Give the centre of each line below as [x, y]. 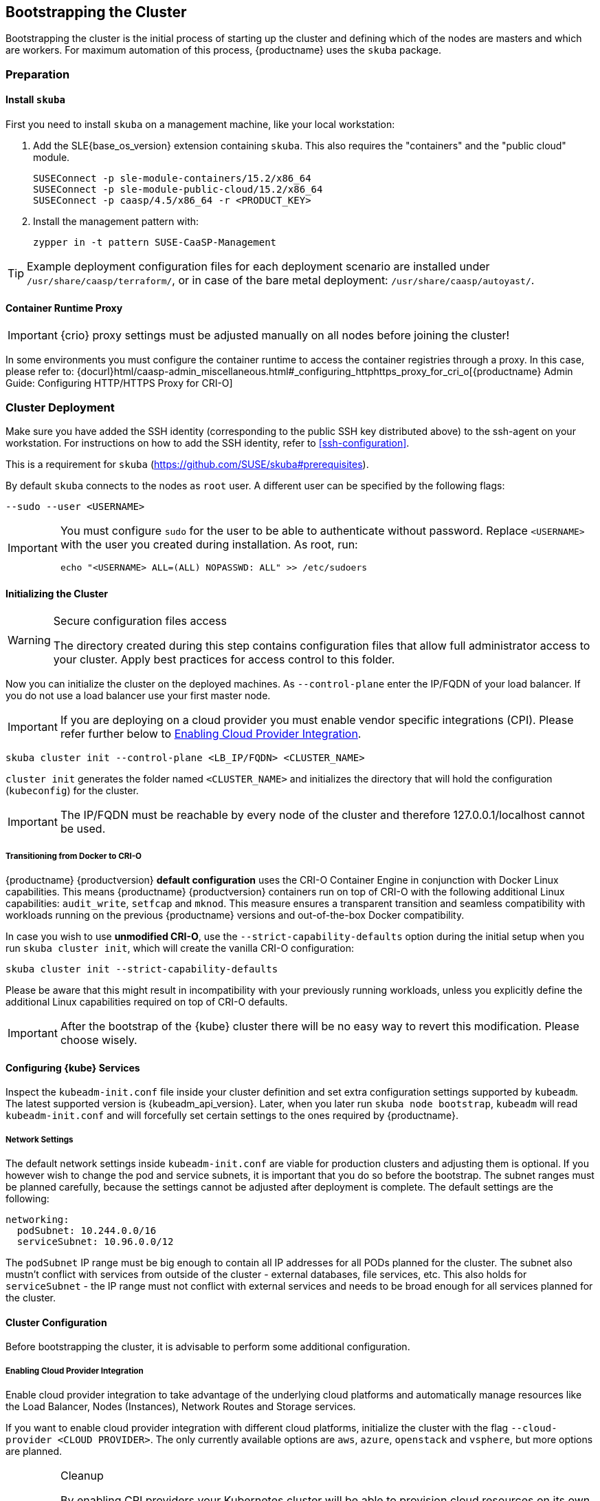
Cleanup [82, 1475]
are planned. [34, 1451]
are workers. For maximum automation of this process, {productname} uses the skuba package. [223, 50]
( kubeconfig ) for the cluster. [72, 791]
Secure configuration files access [140, 621]
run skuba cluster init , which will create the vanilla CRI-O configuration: [180, 948]
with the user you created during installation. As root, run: [209, 544]
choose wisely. [99, 1040]
